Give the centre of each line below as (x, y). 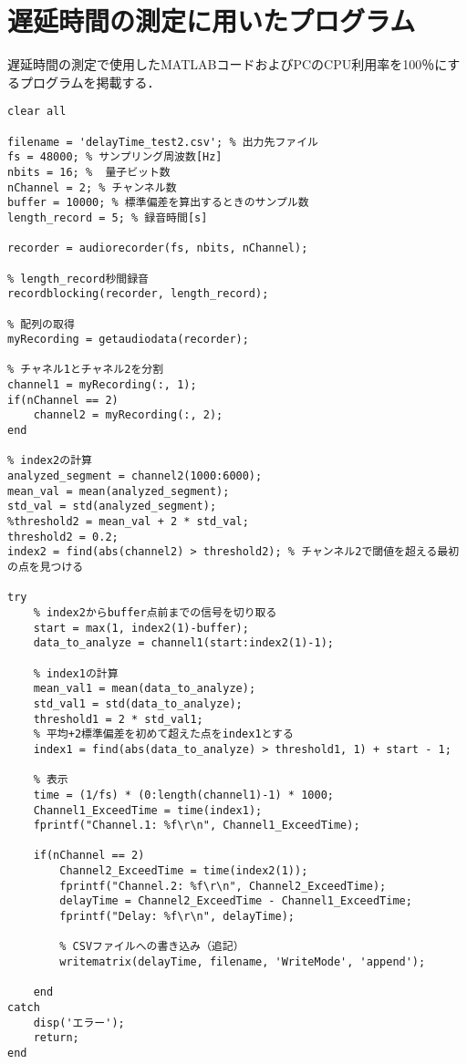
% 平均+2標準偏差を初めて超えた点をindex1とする (163, 734)
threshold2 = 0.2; (63, 537)
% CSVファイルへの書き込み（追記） (152, 947)
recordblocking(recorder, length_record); (138, 294)
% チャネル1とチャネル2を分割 (86, 370)
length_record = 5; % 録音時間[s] (108, 217)
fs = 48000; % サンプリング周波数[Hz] (115, 157)
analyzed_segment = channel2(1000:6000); (135, 476)
